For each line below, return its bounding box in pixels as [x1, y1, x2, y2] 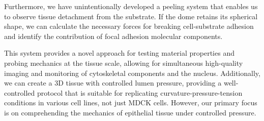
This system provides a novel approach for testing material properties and [4, 48, 234, 58]
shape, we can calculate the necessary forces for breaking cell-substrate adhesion [4, 21, 254, 31]
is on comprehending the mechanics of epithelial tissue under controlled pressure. [4, 107, 256, 117]
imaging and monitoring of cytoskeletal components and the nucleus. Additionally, [4, 67, 260, 78]
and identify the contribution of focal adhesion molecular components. [4, 30, 223, 41]
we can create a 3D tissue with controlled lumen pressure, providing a [4, 77, 222, 88]
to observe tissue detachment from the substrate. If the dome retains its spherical [4, 11, 258, 21]
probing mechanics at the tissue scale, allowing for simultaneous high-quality [4, 57, 243, 68]
